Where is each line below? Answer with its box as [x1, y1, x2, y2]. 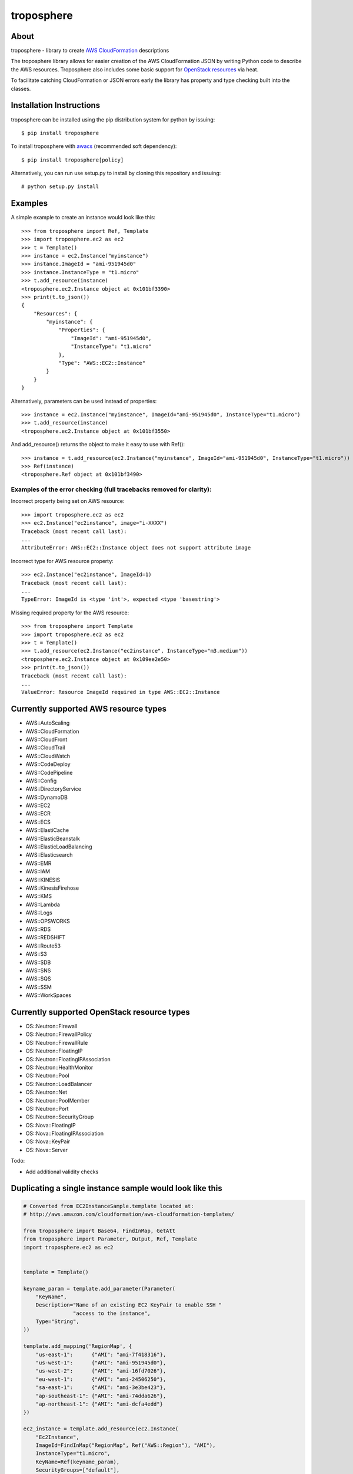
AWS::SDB [25, 959, 51, 966]
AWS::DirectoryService [25, 785, 82, 792]
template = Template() [23, 1268, 89, 1275]
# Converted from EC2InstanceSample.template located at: [23, 1203, 194, 1209]
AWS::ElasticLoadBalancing [25, 843, 92, 850]
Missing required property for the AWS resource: [11, 609, 129, 616]
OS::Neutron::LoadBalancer [25, 1080, 92, 1087]
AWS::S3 [25, 950, 47, 958]
